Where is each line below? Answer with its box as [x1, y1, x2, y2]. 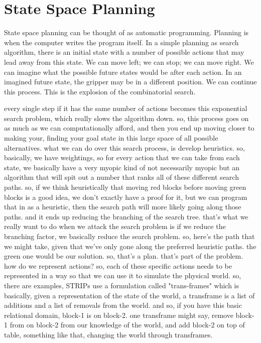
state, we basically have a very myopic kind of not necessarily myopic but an [4, 162, 239, 172]
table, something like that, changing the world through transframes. [4, 329, 213, 339]
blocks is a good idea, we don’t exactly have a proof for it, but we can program [4, 191, 247, 202]
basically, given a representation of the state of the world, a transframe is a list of [4, 290, 255, 300]
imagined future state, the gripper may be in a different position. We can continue [4, 76, 257, 87]
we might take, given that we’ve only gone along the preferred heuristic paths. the [4, 241, 256, 251]
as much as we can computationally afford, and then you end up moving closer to [4, 123, 254, 133]
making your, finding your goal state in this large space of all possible [4, 133, 218, 143]
